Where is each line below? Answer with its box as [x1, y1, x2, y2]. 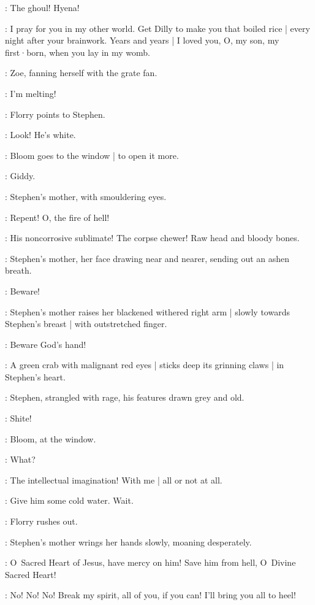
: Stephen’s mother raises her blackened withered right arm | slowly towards [5, 305, 290, 318]
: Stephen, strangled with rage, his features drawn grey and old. [5, 391, 245, 404]
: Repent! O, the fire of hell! [5, 210, 110, 223]
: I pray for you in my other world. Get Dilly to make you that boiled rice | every [5, 21, 310, 34]
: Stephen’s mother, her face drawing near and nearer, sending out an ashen [5, 252, 290, 264]
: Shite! [5, 412, 32, 425]
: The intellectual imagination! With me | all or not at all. [5, 473, 222, 486]
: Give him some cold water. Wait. [5, 494, 134, 507]
